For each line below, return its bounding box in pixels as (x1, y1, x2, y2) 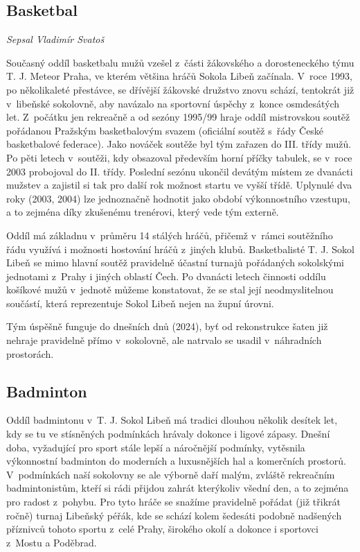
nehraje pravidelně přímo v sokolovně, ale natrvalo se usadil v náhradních (6, 333, 322, 347)
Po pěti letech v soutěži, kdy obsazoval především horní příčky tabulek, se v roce (6, 150, 352, 164)
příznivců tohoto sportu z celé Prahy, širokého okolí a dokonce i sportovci (6, 521, 318, 536)
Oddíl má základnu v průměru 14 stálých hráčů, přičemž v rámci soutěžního (6, 227, 333, 242)
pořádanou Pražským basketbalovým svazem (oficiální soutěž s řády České (6, 123, 324, 137)
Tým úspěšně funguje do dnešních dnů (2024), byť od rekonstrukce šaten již (6, 319, 328, 334)
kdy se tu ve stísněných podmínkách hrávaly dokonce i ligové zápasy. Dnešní (6, 426, 330, 441)
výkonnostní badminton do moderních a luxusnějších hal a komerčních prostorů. (6, 454, 346, 468)
